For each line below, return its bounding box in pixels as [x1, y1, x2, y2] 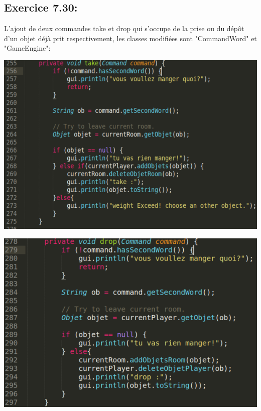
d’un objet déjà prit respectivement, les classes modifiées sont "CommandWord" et [4, 33, 257, 43]
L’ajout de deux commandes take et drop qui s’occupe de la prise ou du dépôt [4, 23, 244, 34]
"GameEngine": [4, 43, 51, 53]
